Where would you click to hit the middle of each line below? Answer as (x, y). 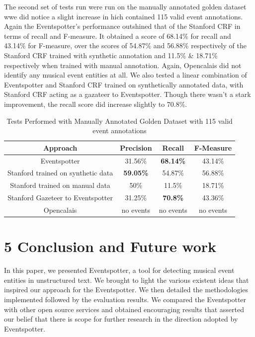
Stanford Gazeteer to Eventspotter (60, 198)
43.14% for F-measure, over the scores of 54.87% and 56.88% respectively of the (125, 45)
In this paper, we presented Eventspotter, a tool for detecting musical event (119, 270)
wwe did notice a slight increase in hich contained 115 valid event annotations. (124, 16)
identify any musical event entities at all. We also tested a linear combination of (126, 75)
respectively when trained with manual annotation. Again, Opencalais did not (123, 65)
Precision (136, 147)
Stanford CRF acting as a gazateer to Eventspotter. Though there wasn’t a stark (127, 94)
